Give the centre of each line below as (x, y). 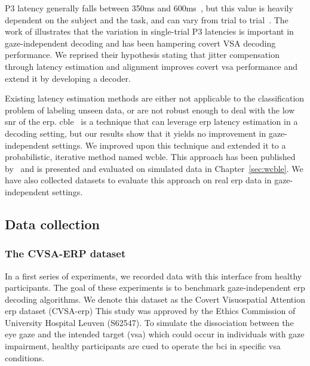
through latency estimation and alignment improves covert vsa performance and (151, 66)
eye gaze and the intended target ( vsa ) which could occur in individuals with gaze (155, 334)
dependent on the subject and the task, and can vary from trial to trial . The (147, 19)
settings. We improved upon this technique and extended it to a (169, 145)
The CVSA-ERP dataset (65, 253)
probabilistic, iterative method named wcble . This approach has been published (150, 157)
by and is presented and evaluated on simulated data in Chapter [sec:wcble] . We (154, 168)
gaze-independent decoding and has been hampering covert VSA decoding (140, 43)
